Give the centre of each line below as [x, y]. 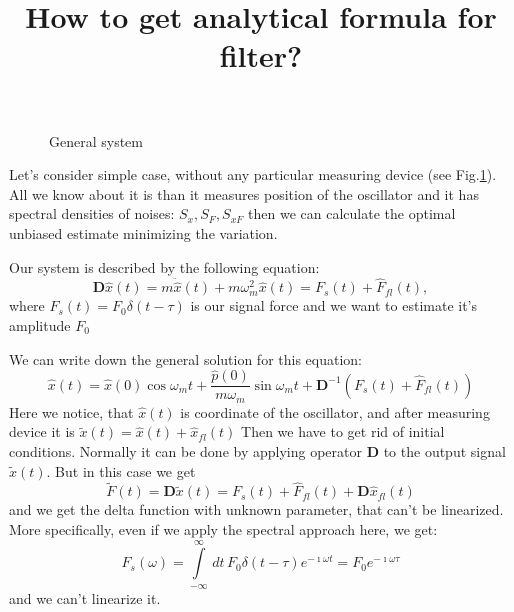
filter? [261, 55]
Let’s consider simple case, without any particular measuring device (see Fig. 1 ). [253, 174]
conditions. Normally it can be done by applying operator [185, 451]
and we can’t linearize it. [85, 597]
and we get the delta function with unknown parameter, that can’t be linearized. [256, 509]
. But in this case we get [121, 470]
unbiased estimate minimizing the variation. [143, 232]
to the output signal [444, 451]
